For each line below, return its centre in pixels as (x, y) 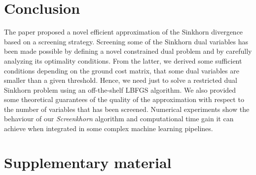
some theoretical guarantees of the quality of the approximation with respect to (124, 99)
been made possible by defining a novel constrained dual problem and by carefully (128, 51)
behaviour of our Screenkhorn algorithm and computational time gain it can (119, 119)
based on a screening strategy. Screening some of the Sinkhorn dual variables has (126, 41)
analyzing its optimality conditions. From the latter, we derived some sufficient (123, 60)
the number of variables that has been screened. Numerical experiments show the (127, 109)
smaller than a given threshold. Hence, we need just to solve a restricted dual (121, 80)
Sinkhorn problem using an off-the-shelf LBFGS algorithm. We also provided (120, 89)
